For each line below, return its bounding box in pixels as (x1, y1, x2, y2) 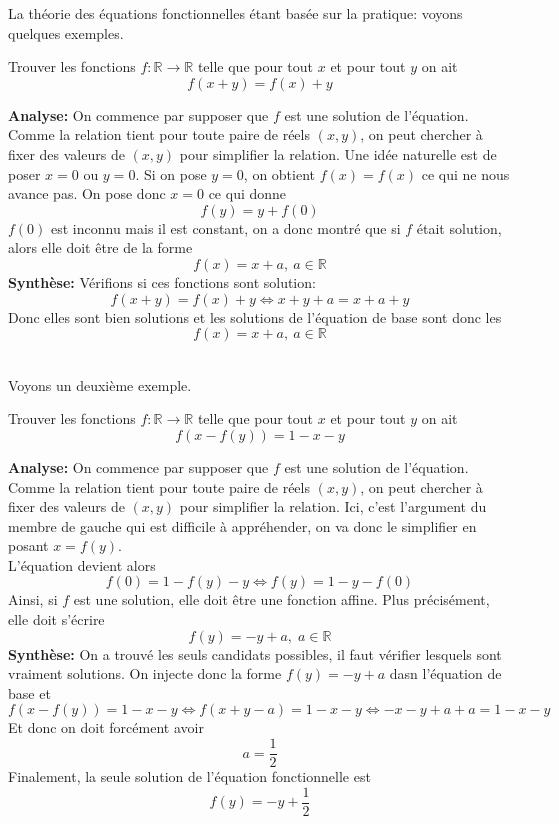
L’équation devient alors (8, 554, 156, 575)
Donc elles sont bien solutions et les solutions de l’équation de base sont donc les (8, 306, 502, 327)
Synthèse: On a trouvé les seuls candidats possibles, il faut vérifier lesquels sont (8, 643, 502, 664)
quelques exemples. (8, 22, 124, 43)
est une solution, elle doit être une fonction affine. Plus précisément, (73, 589, 490, 610)
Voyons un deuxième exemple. (8, 374, 192, 395)
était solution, (416, 217, 502, 238)
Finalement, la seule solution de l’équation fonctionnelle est (8, 766, 371, 787)
